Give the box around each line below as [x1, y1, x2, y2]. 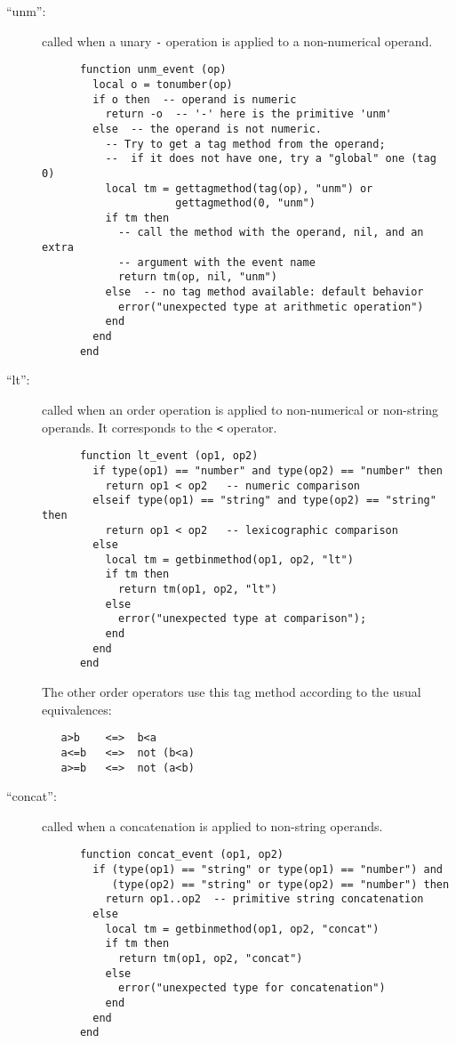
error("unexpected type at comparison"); [117, 612, 367, 626]
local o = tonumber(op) [92, 77, 233, 91]
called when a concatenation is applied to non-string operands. [42, 816, 383, 835]
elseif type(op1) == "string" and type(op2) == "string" [92, 494, 436, 507]
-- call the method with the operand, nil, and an [117, 226, 424, 239]
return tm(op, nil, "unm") [117, 271, 277, 284]
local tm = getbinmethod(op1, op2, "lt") [105, 553, 354, 566]
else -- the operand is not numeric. [92, 122, 322, 135]
